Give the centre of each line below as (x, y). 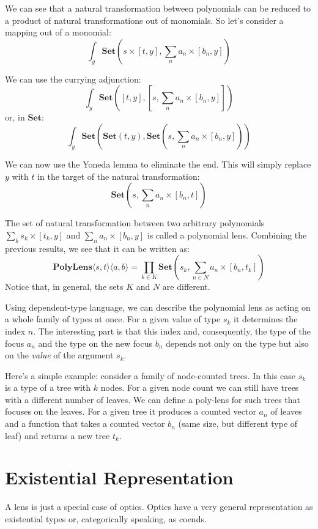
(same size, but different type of (238, 424)
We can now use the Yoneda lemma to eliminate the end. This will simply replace (158, 164)
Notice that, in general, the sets (64, 287)
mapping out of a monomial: (58, 32)
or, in (15, 117)
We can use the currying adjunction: (73, 79)
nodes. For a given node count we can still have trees (200, 387)
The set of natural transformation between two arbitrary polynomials (135, 223)
